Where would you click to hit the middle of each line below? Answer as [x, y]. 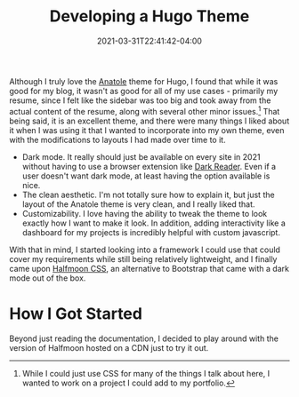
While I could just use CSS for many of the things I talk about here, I [145, 373]
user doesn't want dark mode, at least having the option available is [146, 176]
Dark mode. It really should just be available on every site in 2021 [141, 156]
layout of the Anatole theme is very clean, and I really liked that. [138, 204]
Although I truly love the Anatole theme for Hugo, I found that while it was [144, 81]
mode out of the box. [48, 278]
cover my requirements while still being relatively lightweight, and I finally [143, 258]
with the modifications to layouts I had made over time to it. [117, 139]
